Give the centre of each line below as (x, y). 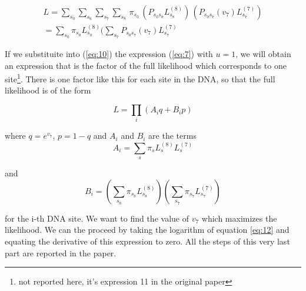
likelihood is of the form (48, 90)
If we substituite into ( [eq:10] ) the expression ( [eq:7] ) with (109, 54)
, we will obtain (263, 54)
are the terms (172, 136)
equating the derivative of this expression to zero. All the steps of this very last (147, 241)
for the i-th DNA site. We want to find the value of (97, 218)
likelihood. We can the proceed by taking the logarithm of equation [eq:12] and (147, 230)
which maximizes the (239, 218)
